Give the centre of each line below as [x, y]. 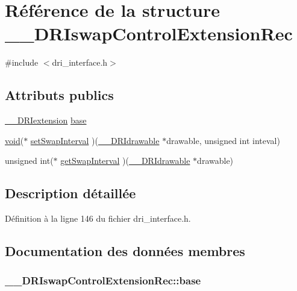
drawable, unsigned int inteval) [223, 140]
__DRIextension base [46, 120]
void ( [14, 140]
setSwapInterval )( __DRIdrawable [95, 140]
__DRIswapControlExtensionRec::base [103, 280]
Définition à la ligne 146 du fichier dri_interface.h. [98, 218]
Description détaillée [70, 193]
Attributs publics [59, 95]
